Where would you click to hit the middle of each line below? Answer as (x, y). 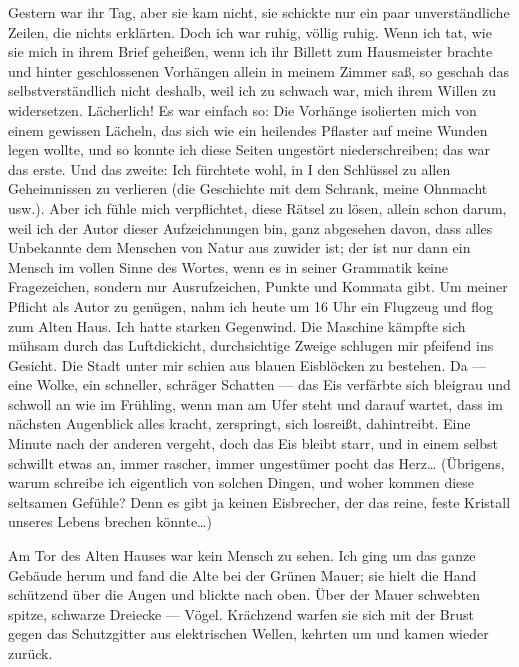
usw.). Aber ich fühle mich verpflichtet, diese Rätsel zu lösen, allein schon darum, (257, 207)
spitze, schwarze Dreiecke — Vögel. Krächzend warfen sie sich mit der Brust (241, 613)
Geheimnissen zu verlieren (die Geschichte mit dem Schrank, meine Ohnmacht (248, 188)
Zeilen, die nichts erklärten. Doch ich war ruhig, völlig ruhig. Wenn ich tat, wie (250, 31)
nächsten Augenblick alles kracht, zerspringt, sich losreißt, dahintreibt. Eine (239, 423)
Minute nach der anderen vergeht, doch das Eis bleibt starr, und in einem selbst (253, 443)
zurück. (30, 653)
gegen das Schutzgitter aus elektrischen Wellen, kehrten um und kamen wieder (248, 633)
